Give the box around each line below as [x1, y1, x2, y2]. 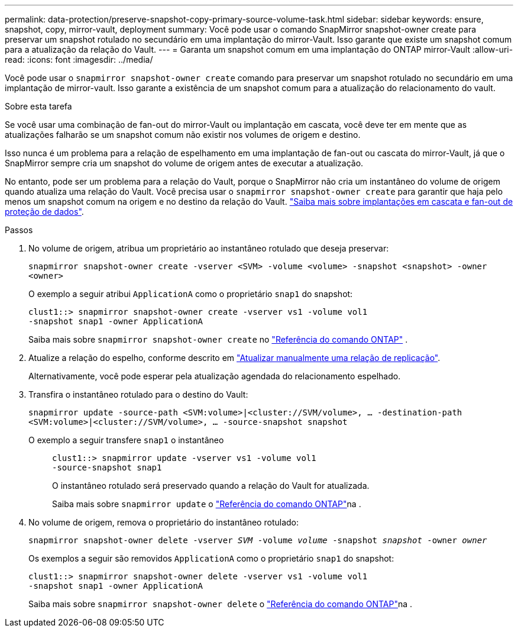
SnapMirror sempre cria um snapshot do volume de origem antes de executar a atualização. [5, 158, 364, 168]
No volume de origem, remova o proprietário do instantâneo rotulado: [28, 517, 299, 527]
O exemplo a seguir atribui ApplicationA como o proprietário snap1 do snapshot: [28, 289, 353, 299]
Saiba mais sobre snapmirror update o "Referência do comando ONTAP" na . [52, 499, 361, 509]
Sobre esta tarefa [5, 101, 72, 111]
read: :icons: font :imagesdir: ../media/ [5, 54, 153, 65]
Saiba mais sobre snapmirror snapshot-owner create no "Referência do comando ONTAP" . [28, 334, 408, 344]
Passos [5, 225, 33, 235]
